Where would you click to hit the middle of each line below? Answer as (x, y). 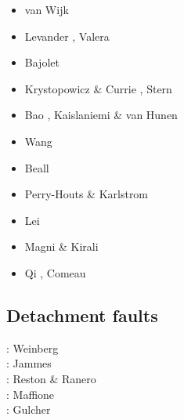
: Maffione (31, 394)
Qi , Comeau (55, 272)
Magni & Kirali (61, 246)
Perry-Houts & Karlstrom (87, 194)
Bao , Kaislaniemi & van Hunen (101, 115)
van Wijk (47, 9)
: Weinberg (32, 348)
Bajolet (42, 62)
